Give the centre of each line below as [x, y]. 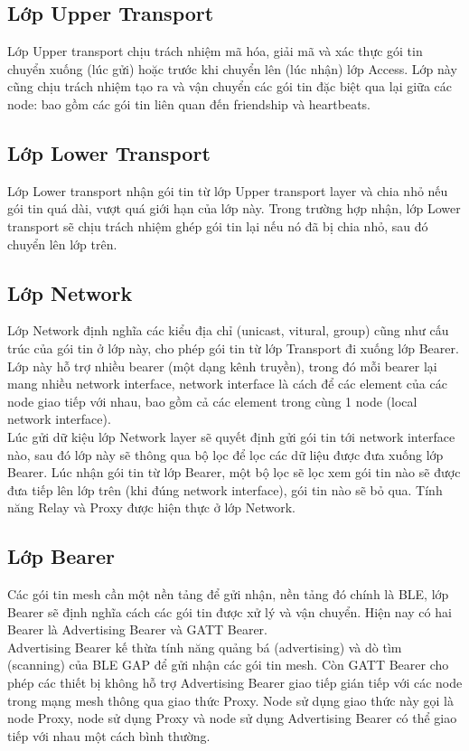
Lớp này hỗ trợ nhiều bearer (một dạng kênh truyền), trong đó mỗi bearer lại [222, 366]
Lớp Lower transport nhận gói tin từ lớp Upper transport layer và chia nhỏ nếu [228, 190]
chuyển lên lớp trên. [62, 244]
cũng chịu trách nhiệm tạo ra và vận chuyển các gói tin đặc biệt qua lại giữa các [230, 86]
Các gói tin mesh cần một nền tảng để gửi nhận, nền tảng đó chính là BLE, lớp [228, 594]
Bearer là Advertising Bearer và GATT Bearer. [137, 629]
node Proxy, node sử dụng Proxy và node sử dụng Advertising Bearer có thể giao [232, 718]
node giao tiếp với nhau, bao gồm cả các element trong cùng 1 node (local [212, 401]
